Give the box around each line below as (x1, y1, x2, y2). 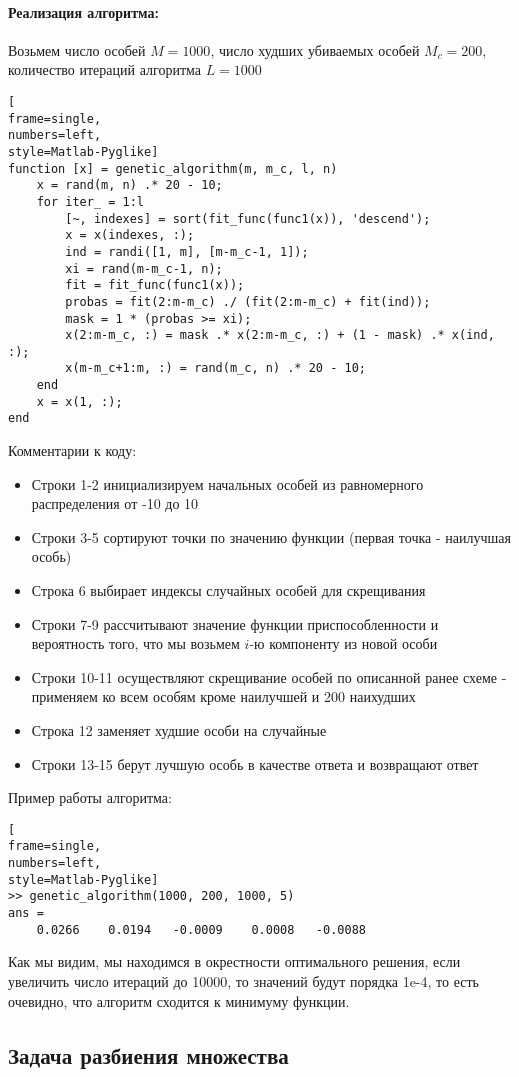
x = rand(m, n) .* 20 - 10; (36, 178, 223, 193)
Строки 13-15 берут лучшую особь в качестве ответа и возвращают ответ (31, 753, 479, 774)
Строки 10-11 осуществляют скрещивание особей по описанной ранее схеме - (31, 666, 507, 687)
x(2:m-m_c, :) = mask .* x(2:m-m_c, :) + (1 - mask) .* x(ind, (65, 328, 495, 343)
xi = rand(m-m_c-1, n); (65, 261, 223, 276)
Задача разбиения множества (8, 1039, 289, 1070)
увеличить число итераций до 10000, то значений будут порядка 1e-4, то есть (8, 971, 479, 992)
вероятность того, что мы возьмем (31, 633, 240, 654)
